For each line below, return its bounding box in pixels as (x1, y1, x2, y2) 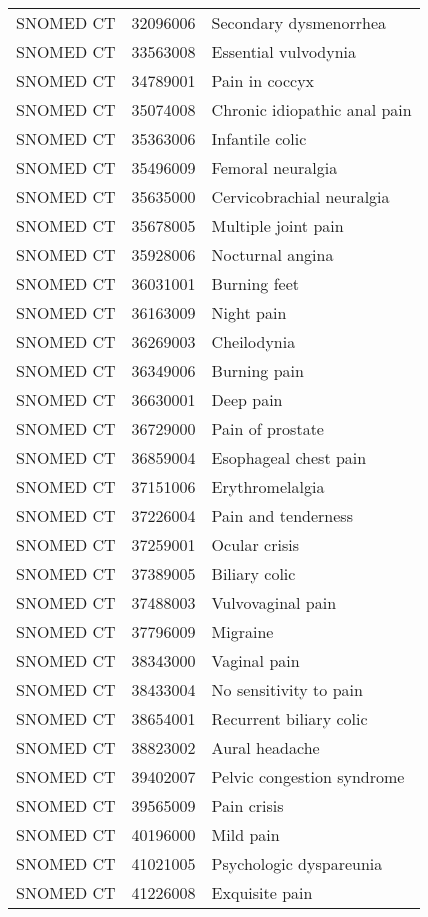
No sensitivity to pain (211, 678, 363, 701)
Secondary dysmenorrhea (211, 11, 387, 34)
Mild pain (211, 823, 280, 846)
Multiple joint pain (211, 214, 344, 237)
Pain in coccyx (211, 69, 315, 92)
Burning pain (211, 359, 304, 382)
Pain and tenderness (211, 504, 353, 527)
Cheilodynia (211, 330, 296, 353)
